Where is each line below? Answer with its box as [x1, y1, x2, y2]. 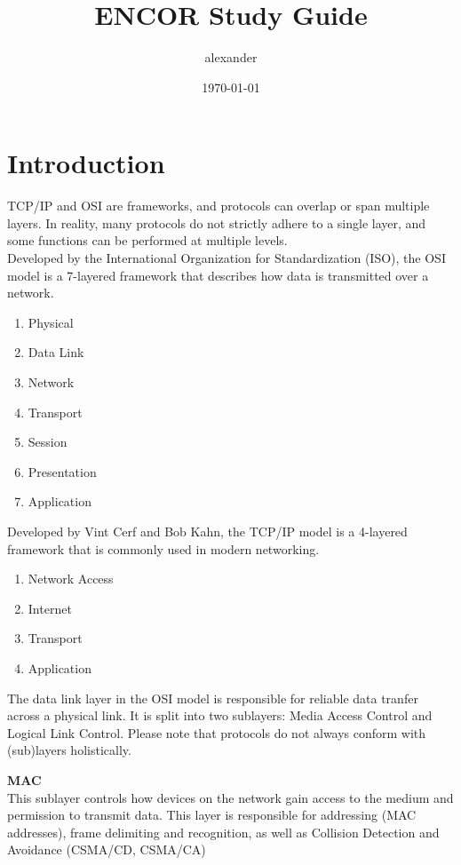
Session [28, 432, 68, 451]
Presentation [28, 462, 97, 480]
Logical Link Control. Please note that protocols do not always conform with [7, 723, 426, 742]
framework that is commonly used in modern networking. [7, 539, 320, 558]
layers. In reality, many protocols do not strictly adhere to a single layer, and [7, 213, 426, 232]
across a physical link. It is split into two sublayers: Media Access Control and [7, 706, 433, 725]
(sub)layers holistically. [7, 741, 131, 759]
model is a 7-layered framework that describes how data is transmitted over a [7, 266, 429, 284]
